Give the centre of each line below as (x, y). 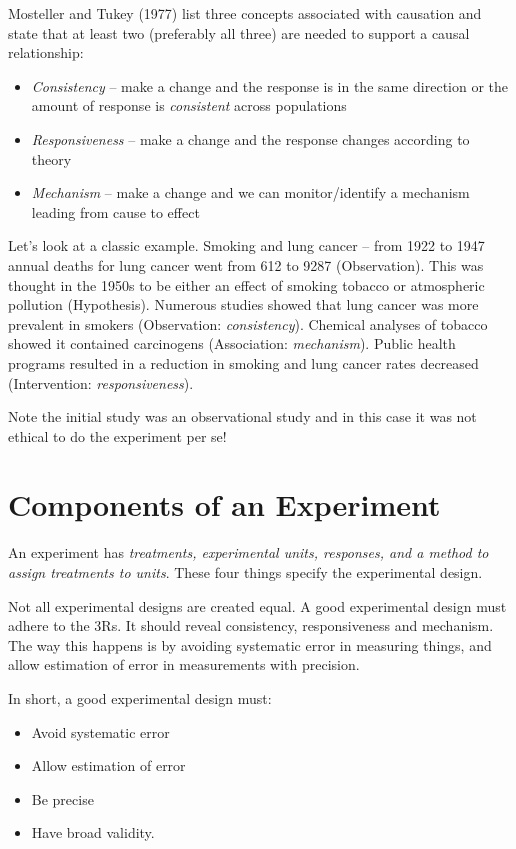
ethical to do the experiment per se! (117, 435)
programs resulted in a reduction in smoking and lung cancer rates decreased (243, 362)
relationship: (46, 52)
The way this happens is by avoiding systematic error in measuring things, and (250, 644)
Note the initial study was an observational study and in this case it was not (242, 416)
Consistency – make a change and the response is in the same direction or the (270, 85)
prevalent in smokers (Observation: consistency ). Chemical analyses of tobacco (248, 323)
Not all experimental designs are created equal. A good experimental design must (257, 605)
